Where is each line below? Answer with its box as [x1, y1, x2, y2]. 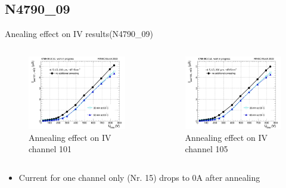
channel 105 [185, 143, 228, 155]
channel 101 [29, 143, 71, 155]
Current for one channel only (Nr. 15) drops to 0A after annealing [18, 171, 260, 183]
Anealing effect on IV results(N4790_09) [5, 27, 154, 40]
